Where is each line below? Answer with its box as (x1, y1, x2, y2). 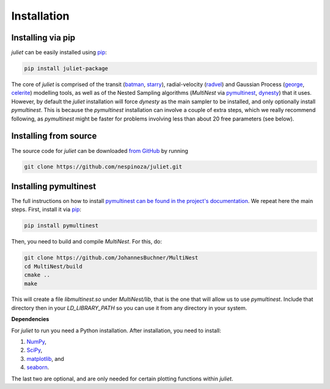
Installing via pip (11, 32, 76, 43)
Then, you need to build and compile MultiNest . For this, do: (11, 238, 162, 245)
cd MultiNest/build (24, 263, 82, 270)
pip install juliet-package (24, 65, 108, 72)
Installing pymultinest (11, 181, 97, 191)
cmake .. (24, 272, 51, 278)
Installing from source (11, 131, 97, 141)
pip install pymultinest (24, 222, 99, 229)
